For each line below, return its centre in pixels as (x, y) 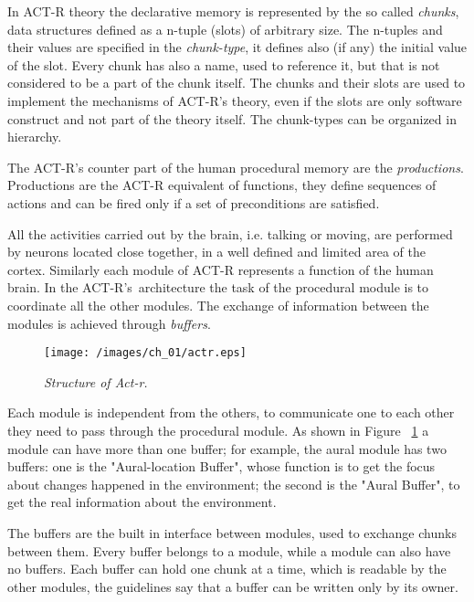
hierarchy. (35, 137)
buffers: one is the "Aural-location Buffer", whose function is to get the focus (221, 466)
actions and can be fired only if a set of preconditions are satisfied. (194, 202)
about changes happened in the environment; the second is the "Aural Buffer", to (234, 484)
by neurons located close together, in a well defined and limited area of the (216, 252)
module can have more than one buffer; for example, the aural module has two (227, 448)
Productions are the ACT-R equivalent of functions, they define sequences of (222, 185)
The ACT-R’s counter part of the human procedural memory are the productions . (236, 167)
